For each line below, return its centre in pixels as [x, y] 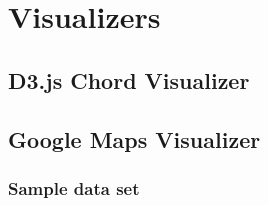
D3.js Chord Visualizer [129, 79]
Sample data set [74, 187]
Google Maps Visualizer [134, 138]
